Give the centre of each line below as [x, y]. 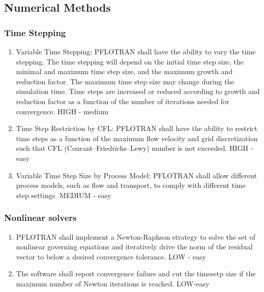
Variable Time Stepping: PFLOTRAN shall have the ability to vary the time [136, 51]
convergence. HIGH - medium [62, 111]
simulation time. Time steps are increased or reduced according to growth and [138, 91]
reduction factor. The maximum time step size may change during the [125, 81]
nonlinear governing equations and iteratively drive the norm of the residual [134, 247]
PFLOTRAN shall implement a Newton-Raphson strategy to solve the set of [136, 236]
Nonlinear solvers [40, 218]
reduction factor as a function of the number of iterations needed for [123, 101]
